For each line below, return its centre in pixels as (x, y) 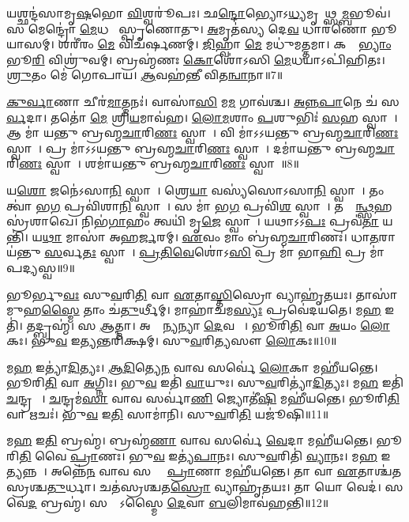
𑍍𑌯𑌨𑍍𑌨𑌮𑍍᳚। (27, 471)
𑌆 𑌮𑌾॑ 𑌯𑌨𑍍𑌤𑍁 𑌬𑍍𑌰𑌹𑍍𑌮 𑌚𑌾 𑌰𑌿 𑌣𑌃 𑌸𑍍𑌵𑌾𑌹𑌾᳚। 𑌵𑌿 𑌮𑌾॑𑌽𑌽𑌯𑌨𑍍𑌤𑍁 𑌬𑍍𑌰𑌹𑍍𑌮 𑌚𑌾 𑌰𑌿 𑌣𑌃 (203, 132)
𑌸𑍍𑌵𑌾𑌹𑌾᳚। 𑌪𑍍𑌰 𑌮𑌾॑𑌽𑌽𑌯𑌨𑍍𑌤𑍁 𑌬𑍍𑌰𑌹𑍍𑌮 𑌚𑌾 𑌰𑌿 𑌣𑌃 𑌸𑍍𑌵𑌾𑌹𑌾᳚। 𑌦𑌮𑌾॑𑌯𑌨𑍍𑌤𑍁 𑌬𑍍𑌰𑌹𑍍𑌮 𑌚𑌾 (201, 148)
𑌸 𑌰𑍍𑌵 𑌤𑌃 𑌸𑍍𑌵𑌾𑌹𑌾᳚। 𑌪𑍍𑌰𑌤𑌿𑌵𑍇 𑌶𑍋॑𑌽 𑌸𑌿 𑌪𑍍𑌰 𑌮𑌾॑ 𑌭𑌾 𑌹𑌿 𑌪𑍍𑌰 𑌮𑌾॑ (214, 252)
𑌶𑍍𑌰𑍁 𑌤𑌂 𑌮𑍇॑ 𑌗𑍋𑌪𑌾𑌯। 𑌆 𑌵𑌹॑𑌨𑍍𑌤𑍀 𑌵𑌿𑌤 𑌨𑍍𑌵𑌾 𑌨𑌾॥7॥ (145, 75)
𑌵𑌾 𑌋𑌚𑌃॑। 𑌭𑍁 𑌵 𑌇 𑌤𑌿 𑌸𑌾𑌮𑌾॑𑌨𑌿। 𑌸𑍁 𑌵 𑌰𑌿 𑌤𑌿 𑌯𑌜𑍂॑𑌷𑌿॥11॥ (168, 413)
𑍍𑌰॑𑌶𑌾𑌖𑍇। (42, 221)
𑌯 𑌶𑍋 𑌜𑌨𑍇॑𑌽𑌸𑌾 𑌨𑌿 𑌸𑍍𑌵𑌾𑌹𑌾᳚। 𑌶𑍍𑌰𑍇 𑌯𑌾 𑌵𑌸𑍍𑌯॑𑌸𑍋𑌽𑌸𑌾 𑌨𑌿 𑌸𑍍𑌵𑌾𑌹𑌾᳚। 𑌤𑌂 (195, 189)
